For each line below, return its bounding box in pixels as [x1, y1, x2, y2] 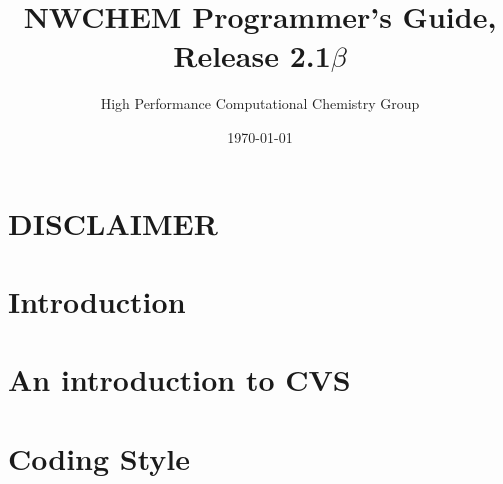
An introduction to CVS [8, 359, 351, 400]
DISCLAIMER [8, 202, 218, 243]
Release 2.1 [173, 35, 331, 76]
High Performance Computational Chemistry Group [100, 93, 420, 114]
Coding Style [8, 437, 191, 478]
